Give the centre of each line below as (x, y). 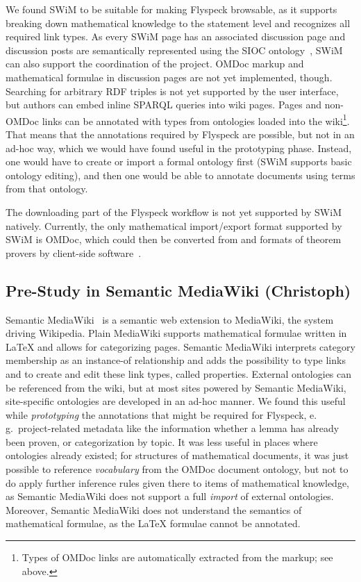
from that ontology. (47, 189)
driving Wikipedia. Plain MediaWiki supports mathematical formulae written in (176, 333)
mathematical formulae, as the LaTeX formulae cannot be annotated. (153, 523)
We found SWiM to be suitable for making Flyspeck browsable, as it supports (171, 9)
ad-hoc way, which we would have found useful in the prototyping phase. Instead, (179, 148)
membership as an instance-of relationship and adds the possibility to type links (176, 360)
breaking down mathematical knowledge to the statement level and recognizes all (178, 23)
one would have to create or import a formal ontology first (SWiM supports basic (179, 161)
